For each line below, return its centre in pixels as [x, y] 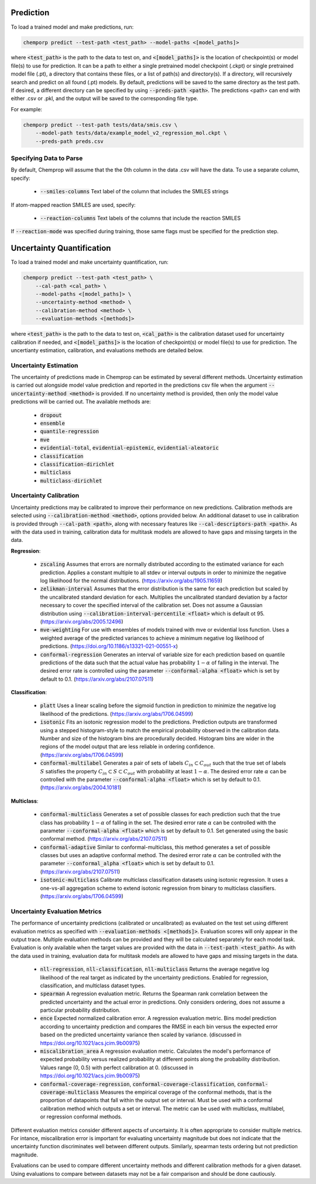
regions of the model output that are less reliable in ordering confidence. [128, 746]
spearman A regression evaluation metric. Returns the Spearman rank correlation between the [154, 994]
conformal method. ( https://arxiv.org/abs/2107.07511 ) [104, 839]
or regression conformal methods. [81, 1117]
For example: [27, 109]
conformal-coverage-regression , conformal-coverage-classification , [138, 1084]
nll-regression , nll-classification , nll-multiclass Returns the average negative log [154, 969]
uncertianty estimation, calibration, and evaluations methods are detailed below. [107, 350]
